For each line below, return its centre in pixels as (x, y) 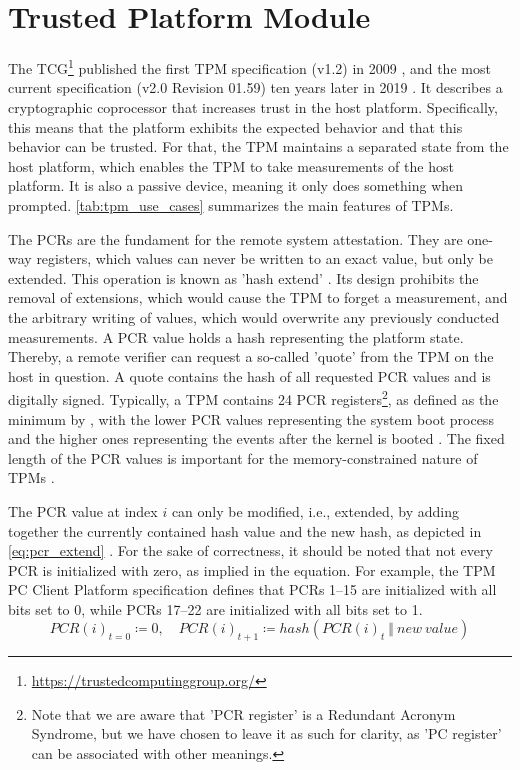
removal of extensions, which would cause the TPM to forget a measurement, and (258, 297)
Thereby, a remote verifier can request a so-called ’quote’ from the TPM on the (251, 356)
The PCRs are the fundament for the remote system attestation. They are (235, 238)
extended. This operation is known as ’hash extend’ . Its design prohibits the (243, 277)
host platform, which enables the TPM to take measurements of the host (231, 165)
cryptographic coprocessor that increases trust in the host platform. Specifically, (253, 106)
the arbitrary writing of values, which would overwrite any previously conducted (254, 316)
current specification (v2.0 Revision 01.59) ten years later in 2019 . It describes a (255, 87)
